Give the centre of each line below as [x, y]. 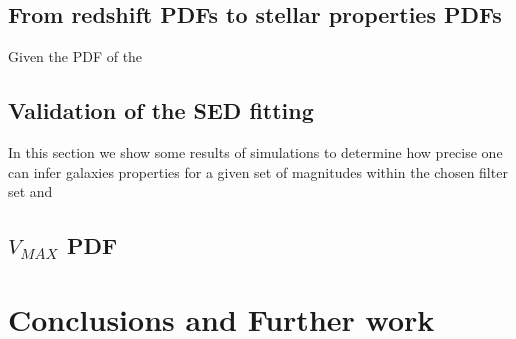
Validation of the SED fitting [161, 110]
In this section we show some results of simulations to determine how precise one [255, 152]
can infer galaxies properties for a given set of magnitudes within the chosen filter [258, 171]
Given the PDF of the [75, 56]
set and [30, 191]
